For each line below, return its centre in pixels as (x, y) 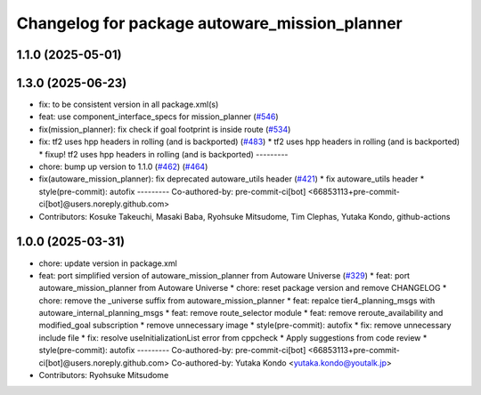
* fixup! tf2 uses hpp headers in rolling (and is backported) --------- (163, 154)
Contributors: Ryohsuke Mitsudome (104, 375)
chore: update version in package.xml (108, 263)
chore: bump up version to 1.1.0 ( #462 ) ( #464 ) (123, 167)
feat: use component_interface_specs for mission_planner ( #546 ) (159, 117)
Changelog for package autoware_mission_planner (209, 23)
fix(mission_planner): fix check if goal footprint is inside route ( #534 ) (165, 129)
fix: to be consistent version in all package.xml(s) (129, 105)
